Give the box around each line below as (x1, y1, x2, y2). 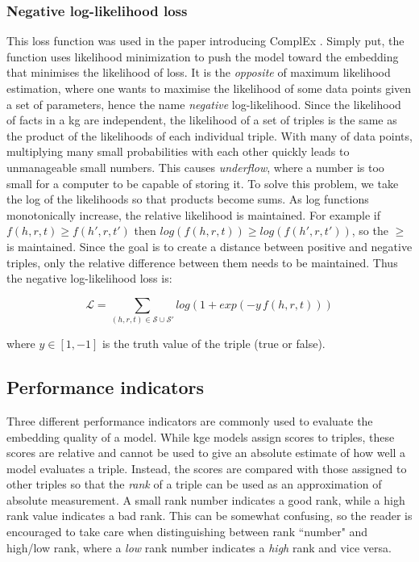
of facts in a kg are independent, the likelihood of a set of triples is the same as (6, 111, 397, 128)
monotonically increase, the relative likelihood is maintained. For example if (6, 206, 381, 223)
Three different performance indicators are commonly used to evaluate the (6, 412, 373, 429)
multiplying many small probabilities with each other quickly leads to (6, 143, 350, 160)
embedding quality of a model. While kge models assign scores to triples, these (6, 428, 395, 445)
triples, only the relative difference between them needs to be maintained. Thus (6, 254, 398, 271)
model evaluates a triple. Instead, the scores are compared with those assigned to (6, 459, 407, 476)
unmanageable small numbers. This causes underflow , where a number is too (6, 158, 384, 175)
